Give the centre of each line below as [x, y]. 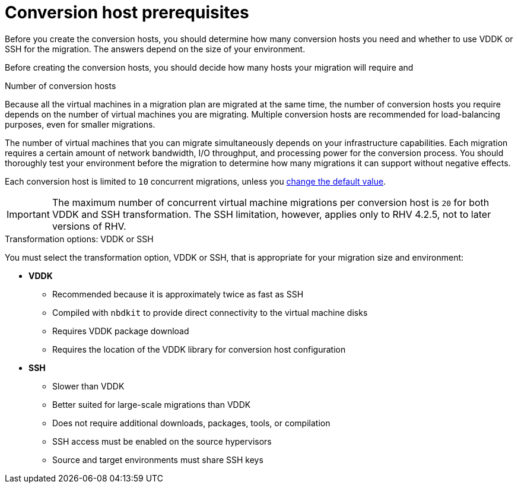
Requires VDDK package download [121, 331]
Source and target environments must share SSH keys [158, 460]
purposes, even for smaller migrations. [80, 124]
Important [28, 214]
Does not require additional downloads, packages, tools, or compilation [191, 423]
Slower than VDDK [88, 386]
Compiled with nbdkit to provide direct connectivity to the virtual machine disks [210, 312]
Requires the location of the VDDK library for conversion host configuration [199, 349]
